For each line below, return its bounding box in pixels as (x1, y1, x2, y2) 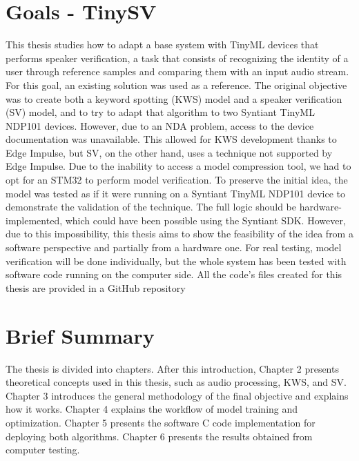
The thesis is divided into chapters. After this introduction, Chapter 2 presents (6, 361, 339, 375)
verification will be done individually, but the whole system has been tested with (6, 253, 347, 268)
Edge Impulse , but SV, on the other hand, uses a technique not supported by (6, 145, 333, 159)
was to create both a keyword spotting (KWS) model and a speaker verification (6, 91, 342, 106)
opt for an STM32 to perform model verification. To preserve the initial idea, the (6, 173, 348, 187)
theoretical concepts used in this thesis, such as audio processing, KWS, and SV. (6, 375, 347, 389)
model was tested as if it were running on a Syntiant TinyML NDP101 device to (6, 186, 346, 200)
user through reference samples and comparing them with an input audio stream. (6, 64, 349, 79)
